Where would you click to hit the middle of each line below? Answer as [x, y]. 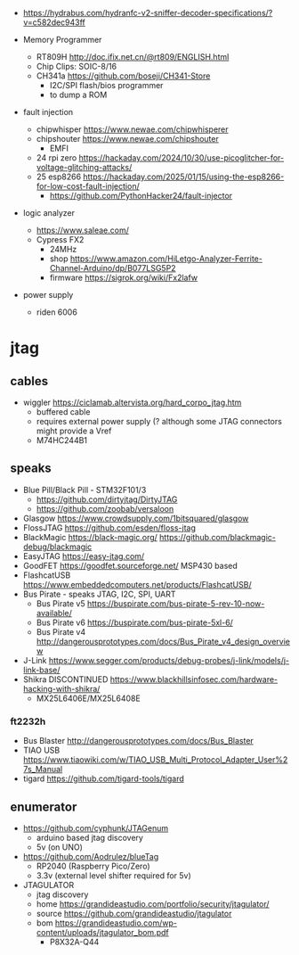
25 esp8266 [59, 177]
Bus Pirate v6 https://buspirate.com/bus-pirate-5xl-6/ [135, 622]
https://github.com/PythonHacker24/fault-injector [141, 196]
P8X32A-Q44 [74, 942]
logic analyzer [48, 213]
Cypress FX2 [60, 239]
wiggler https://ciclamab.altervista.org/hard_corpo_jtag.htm [132, 402]
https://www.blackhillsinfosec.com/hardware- [194, 679]
